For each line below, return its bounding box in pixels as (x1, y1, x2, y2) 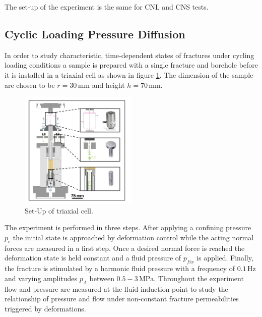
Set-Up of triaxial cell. (25, 205, 93, 216)
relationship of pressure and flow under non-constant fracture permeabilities (5, 293, 239, 304)
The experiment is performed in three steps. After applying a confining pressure (5, 222, 251, 233)
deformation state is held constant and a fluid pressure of (5, 252, 181, 263)
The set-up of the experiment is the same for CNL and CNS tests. (5, 2, 209, 12)
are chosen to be (5, 79, 55, 90)
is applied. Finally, (196, 252, 253, 263)
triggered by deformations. (5, 303, 86, 313)
